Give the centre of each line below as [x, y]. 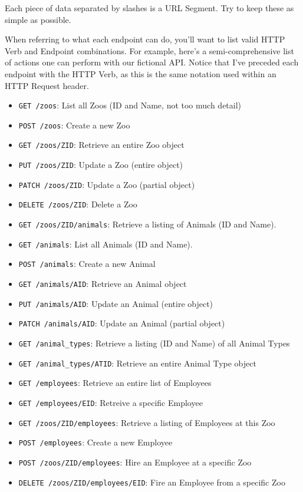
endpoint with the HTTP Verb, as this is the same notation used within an [141, 73]
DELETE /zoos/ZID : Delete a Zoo [78, 204]
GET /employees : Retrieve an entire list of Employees [115, 383]
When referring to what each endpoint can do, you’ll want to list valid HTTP [145, 39]
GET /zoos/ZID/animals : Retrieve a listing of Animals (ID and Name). [147, 224]
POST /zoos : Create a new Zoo [74, 125]
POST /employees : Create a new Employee [95, 442]
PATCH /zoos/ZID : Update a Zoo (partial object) [107, 184]
